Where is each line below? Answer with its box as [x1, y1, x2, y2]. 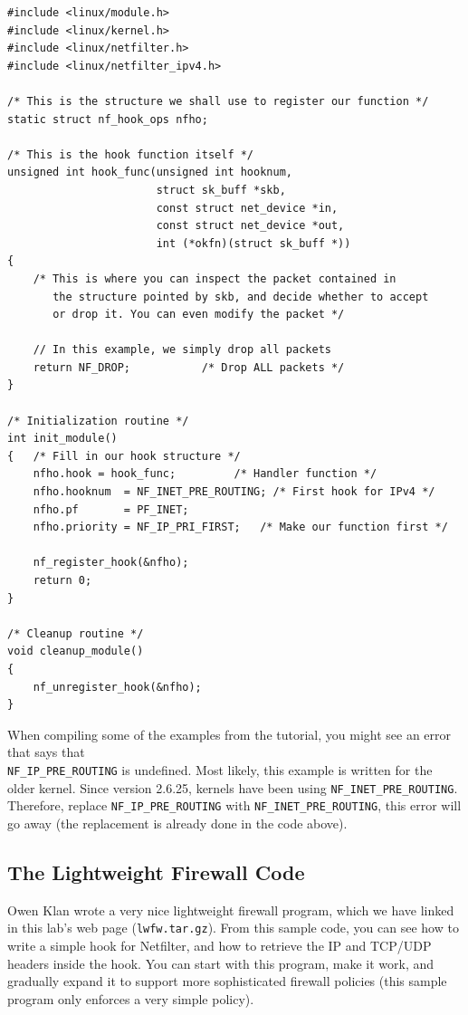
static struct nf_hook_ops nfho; [7, 112, 208, 126]
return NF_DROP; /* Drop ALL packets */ [33, 360, 345, 374]
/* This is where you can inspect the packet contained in [33, 272, 396, 285]
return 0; [33, 574, 92, 587]
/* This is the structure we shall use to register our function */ [7, 94, 429, 108]
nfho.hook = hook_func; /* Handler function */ [33, 467, 377, 481]
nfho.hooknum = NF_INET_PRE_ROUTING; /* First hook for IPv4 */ [33, 485, 435, 499]
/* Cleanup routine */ [7, 627, 144, 640]
